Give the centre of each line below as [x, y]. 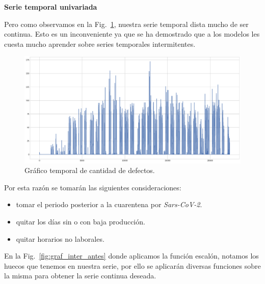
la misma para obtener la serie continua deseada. [80, 276]
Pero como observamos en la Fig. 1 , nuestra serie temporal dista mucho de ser [126, 24]
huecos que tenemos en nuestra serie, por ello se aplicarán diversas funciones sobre [132, 265]
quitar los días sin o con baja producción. [81, 221]
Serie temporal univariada [51, 7]
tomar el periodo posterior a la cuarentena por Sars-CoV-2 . [109, 204]
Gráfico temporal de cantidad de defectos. [90, 170]
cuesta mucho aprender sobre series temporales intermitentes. [100, 44]
